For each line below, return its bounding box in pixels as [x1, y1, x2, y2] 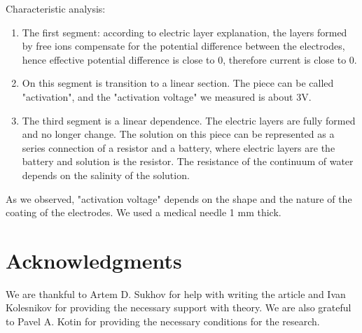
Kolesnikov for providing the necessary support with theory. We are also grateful [6, 300, 351, 315]
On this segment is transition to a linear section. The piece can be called [22, 76, 334, 90]
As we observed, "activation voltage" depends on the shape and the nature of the [6, 191, 352, 206]
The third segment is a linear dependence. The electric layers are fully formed [22, 113, 356, 127]
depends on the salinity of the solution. [22, 167, 190, 182]
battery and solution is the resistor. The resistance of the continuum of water [22, 154, 354, 169]
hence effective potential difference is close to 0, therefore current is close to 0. [22, 52, 357, 66]
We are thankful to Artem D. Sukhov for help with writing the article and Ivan [6, 286, 346, 301]
